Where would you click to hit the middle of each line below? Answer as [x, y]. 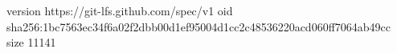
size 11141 [31, 42]
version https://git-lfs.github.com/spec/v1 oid [120, 10]
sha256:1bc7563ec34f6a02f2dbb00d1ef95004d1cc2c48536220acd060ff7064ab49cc [199, 26]
